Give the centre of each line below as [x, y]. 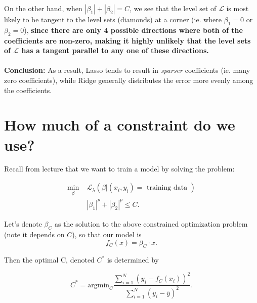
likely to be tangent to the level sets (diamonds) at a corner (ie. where [113, 19]
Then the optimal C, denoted [49, 260]
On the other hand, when [43, 8]
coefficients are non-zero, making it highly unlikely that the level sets [127, 40]
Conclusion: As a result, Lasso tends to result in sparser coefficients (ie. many [127, 70]
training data [167, 188]
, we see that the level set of [173, 8]
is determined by [133, 260]
